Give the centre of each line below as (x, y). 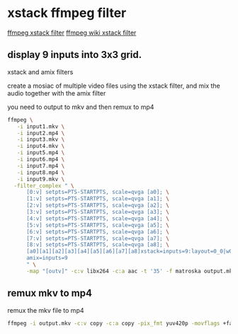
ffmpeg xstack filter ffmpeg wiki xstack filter (72, 33)
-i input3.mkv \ (41, 139)
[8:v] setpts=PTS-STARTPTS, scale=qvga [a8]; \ (98, 245)
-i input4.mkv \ (41, 146)
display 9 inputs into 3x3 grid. (75, 55)
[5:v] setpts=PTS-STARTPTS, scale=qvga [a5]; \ (98, 225)
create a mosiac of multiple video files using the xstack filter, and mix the (114, 86)
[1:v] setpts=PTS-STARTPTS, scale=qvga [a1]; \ (98, 199)
